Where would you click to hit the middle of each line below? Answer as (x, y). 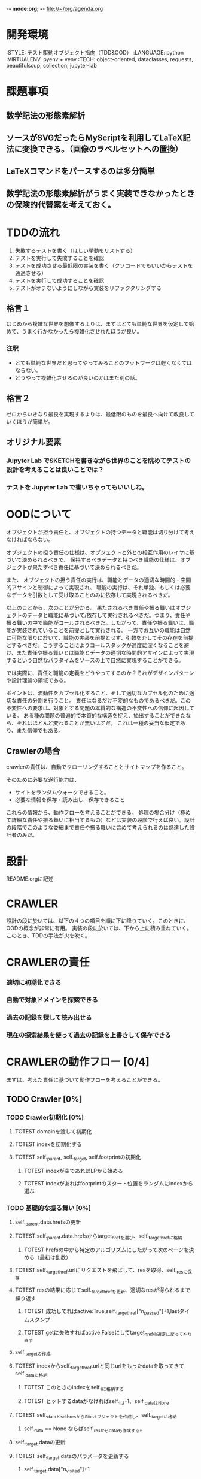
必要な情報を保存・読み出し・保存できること (70, 800)
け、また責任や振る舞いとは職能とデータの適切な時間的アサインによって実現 (100, 652)
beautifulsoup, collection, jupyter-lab (52, 65)
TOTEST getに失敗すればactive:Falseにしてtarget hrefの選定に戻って (103, 1333)
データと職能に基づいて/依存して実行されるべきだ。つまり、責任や (109, 615)
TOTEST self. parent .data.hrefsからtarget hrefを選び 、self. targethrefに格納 (98, 1236)
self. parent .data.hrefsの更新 (48, 1223)
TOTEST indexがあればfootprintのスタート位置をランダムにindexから (108, 1183)
